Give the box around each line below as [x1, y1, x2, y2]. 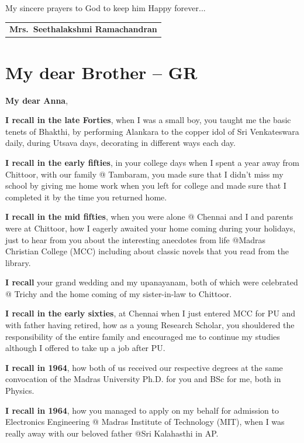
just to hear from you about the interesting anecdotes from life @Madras [5, 233, 266, 246]
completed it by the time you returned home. [5, 190, 167, 203]
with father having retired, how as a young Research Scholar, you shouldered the [5, 319, 295, 331]
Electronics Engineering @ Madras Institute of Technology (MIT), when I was [5, 415, 285, 428]
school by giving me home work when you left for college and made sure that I [5, 179, 286, 192]
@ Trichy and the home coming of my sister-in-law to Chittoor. [5, 287, 232, 299]
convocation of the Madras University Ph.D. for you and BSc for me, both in [5, 373, 281, 385]
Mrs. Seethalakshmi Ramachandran [9, 23, 157, 35]
